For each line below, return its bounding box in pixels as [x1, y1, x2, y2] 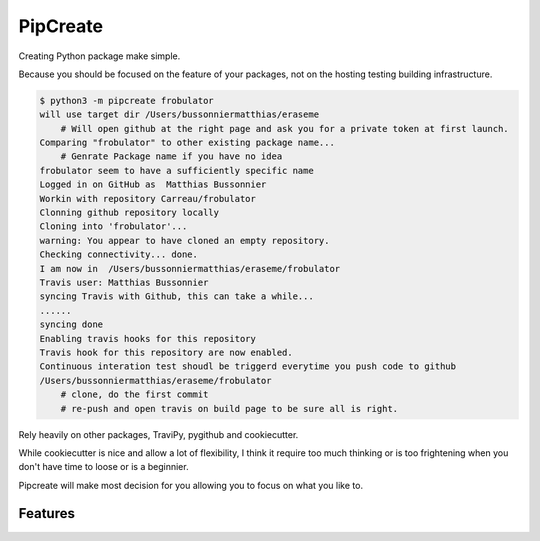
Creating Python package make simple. [18, 50, 181, 62]
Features [18, 505, 75, 522]
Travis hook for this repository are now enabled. [39, 346, 294, 358]
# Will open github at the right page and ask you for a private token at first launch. [60, 123, 509, 134]
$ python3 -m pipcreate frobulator [39, 95, 214, 106]
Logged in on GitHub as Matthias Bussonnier [39, 179, 267, 190]
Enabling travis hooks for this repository [39, 333, 257, 344]
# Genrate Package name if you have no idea [60, 151, 283, 162]
